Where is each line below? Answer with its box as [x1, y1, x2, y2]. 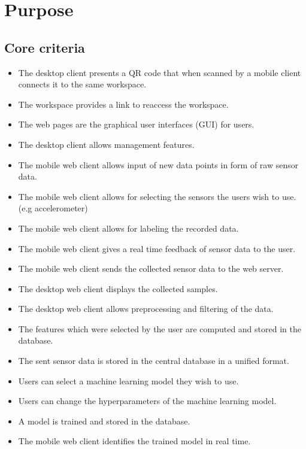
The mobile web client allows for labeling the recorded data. [18, 222, 239, 234]
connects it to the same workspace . [18, 78, 147, 90]
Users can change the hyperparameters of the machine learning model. [18, 395, 277, 407]
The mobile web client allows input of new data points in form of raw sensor [18, 158, 299, 171]
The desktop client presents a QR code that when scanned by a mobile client [18, 66, 301, 78]
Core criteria [4, 38, 85, 56]
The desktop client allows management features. [18, 138, 195, 150]
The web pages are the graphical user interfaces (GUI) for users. [18, 118, 255, 131]
